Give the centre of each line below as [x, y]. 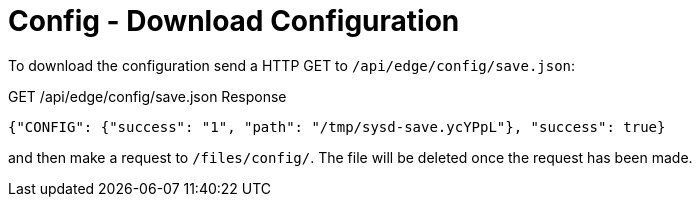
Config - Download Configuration [234, 21]
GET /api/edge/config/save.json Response [147, 96]
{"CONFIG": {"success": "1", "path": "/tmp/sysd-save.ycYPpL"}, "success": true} [337, 126]
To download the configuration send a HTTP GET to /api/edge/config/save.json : [292, 65]
